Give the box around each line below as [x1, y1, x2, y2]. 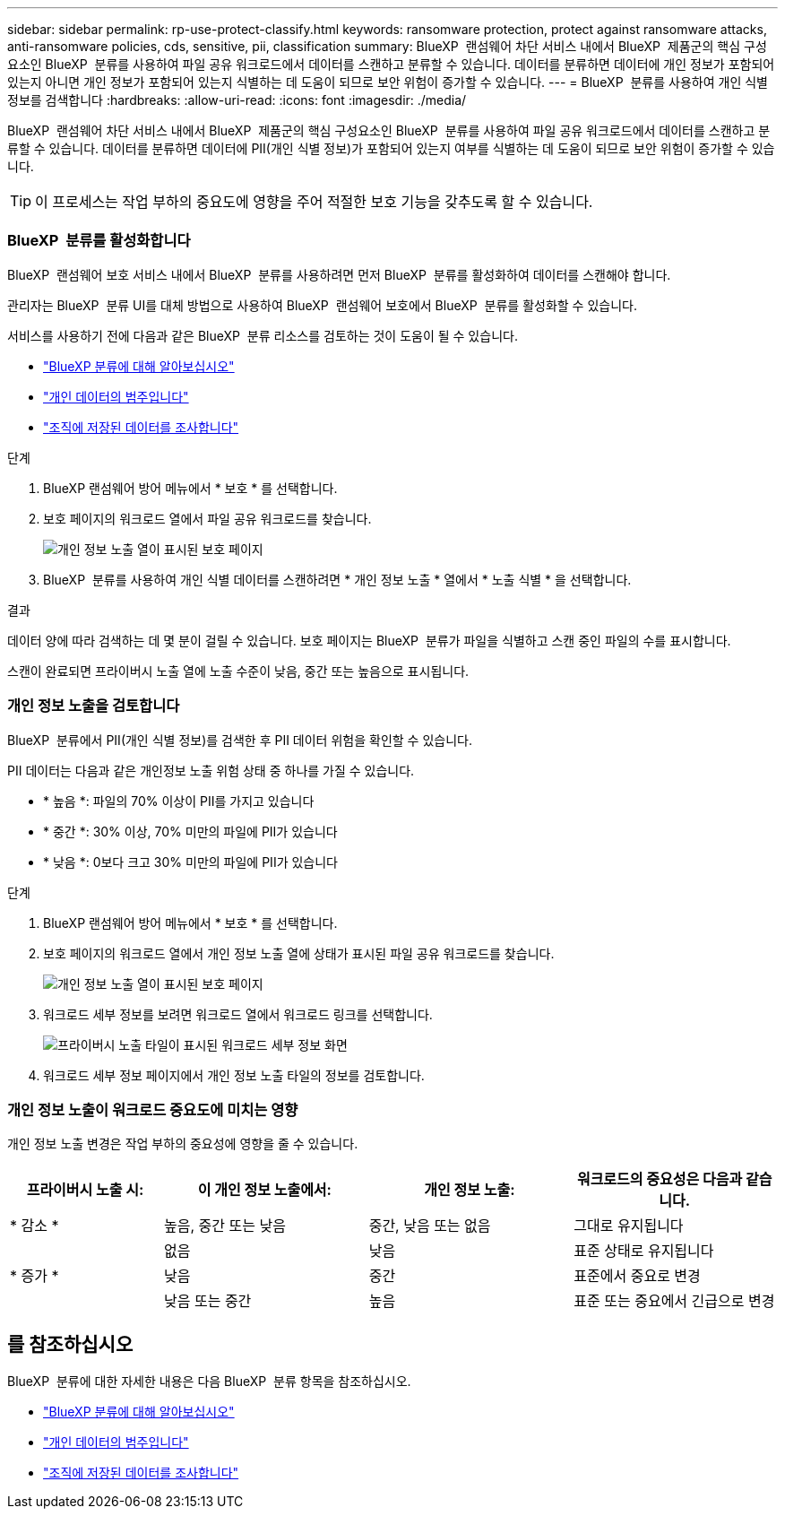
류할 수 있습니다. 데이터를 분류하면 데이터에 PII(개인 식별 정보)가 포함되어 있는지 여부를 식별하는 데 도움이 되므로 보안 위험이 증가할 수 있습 [7, 141, 775, 156]
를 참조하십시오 [7, 1332, 134, 1356]
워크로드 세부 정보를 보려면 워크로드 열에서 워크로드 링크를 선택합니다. [43, 1006, 433, 1022]
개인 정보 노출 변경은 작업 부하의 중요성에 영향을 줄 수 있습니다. [7, 1136, 358, 1152]
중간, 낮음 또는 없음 [368, 1217, 491, 1235]
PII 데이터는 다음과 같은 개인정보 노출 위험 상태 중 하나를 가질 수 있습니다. [7, 762, 415, 778]
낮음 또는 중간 [164, 1292, 252, 1311]
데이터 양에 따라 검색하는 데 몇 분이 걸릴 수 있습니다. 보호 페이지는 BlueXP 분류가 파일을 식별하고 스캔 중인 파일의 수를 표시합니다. [7, 632, 731, 648]
